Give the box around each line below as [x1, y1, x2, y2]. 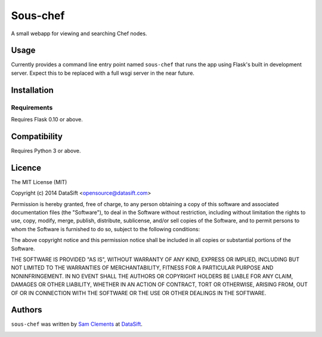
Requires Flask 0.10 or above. [11, 116, 83, 122]
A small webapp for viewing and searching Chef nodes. [11, 30, 147, 37]
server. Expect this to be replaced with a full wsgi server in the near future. [11, 69, 195, 76]
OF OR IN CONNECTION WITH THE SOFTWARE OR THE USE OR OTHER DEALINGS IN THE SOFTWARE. [11, 289, 267, 296]
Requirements [11, 103, 53, 112]
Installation [11, 85, 54, 95]
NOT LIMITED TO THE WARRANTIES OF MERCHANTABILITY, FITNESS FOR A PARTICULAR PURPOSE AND [11, 264, 274, 271]
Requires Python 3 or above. [11, 147, 81, 154]
